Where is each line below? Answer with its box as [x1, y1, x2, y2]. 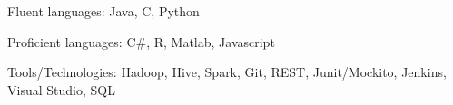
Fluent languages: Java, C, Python [7, 2, 200, 20]
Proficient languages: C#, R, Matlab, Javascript [7, 32, 275, 51]
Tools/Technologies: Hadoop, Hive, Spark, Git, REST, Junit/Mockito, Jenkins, [7, 62, 447, 81]
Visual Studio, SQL [7, 80, 115, 99]
